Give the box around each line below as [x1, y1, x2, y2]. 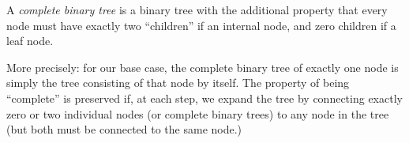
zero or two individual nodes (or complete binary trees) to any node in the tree [6, 105, 389, 122]
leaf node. [6, 32, 54, 49]
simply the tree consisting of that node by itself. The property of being [6, 74, 350, 91]
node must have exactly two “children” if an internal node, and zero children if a [6, 17, 396, 33]
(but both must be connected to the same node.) [6, 121, 242, 137]
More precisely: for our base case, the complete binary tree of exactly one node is [6, 58, 399, 75]
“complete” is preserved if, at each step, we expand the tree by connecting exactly [6, 89, 403, 106]
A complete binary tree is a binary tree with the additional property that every [6, 2, 388, 17]
